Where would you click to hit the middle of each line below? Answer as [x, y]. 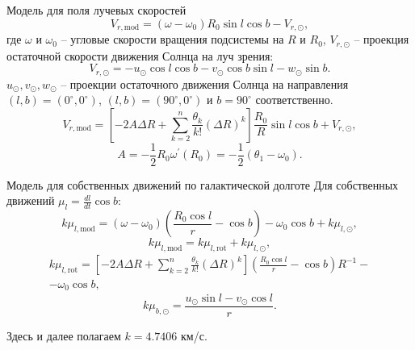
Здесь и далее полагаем [64, 335]
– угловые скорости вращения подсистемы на [172, 39]
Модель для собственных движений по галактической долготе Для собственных [203, 184]
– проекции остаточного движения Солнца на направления [205, 83]
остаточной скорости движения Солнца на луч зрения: [140, 55]
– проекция [381, 39]
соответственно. [294, 100]
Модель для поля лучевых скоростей [96, 10]
